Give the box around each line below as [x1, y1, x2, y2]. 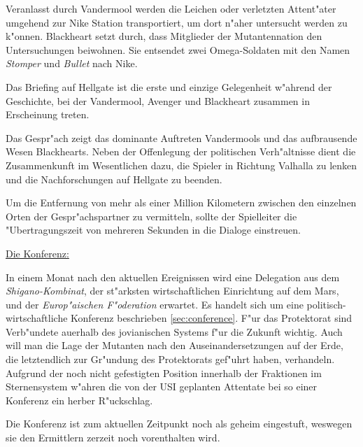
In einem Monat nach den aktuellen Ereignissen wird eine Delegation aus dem [6, 269, 340, 284]
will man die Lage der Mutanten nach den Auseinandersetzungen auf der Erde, [6, 338, 343, 353]
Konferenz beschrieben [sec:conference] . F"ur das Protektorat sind [71, 311, 353, 325]
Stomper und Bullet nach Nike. [6, 56, 138, 71]
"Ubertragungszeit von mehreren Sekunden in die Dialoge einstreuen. [6, 222, 301, 237]
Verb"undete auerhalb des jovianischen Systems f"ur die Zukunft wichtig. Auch [6, 324, 343, 339]
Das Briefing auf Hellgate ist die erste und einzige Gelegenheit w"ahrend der [6, 79, 332, 94]
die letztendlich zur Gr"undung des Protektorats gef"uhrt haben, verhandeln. [6, 352, 335, 367]
